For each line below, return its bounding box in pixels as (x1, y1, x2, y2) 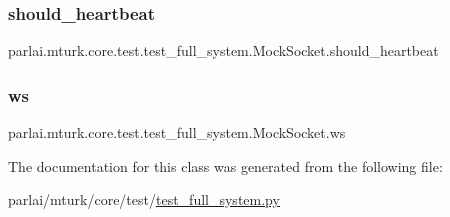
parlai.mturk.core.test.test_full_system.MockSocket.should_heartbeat (8, 40, 439, 61)
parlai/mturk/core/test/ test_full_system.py (8, 189, 280, 210)
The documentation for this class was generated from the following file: (8, 155, 443, 176)
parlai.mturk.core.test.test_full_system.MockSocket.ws (8, 122, 346, 143)
